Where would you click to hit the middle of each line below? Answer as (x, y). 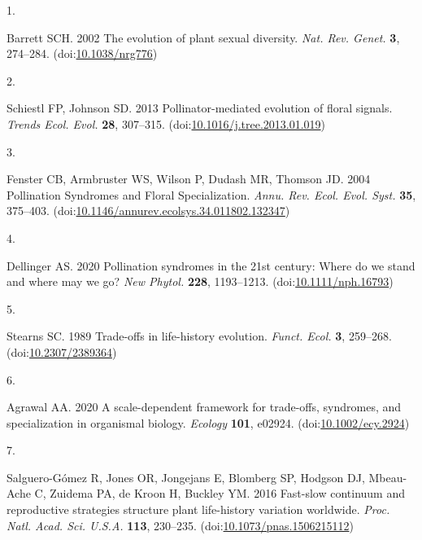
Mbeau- (388, 477)
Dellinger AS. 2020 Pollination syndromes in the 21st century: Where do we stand (211, 265)
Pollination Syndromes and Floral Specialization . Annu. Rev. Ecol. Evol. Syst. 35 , (211, 194)
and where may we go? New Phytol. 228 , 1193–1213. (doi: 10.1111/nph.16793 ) (200, 281)
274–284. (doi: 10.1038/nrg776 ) (82, 53)
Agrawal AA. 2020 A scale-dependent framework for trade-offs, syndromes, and (204, 407)
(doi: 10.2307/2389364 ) (62, 351)
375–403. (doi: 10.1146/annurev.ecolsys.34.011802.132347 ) (148, 211)
